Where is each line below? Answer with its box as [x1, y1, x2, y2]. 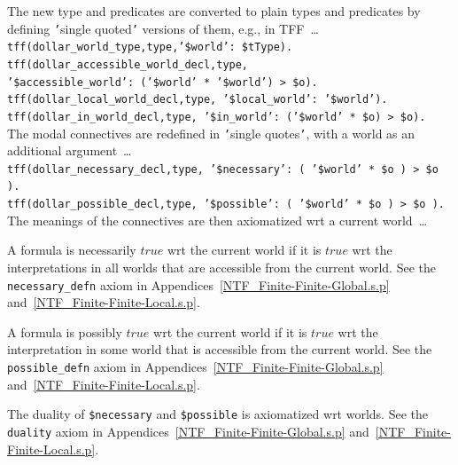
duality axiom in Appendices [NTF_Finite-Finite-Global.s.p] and [7, 422, 369, 440]
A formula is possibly [7, 322, 122, 341]
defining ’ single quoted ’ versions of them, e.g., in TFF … [7, 19, 319, 37]
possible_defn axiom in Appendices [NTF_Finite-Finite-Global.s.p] [7, 357, 384, 375]
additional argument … [7, 141, 132, 160]
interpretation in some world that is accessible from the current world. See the [7, 340, 432, 359]
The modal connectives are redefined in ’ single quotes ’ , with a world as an [7, 123, 415, 142]
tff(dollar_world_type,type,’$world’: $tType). [7, 41, 293, 54]
